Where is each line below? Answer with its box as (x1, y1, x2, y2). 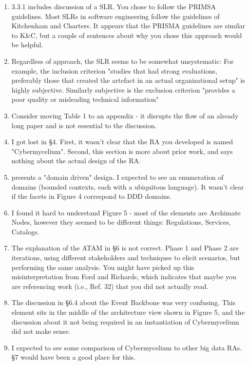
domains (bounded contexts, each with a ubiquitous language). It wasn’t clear (11, 181, 244, 192)
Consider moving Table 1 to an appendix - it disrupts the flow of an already (11, 110, 239, 120)
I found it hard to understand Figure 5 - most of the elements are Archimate (11, 207, 241, 217)
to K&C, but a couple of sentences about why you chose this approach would (11, 30, 242, 40)
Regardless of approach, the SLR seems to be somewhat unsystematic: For (11, 56, 234, 66)
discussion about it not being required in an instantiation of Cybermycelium (11, 316, 239, 327)
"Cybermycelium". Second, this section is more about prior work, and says (11, 146, 233, 156)
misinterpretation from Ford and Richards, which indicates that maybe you (11, 271, 236, 282)
